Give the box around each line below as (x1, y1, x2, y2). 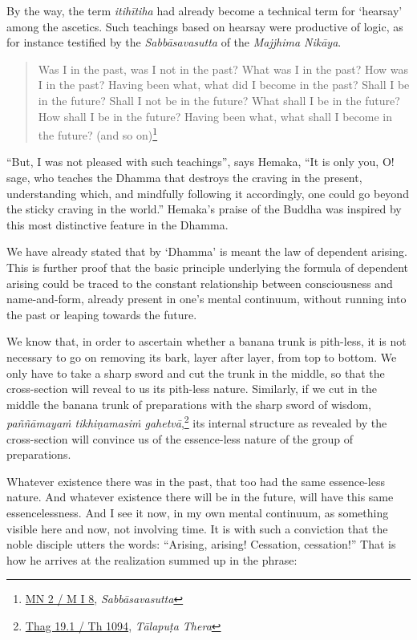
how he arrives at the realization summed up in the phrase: (6, 551, 298, 568)
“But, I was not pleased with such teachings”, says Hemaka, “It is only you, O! (6, 153, 395, 170)
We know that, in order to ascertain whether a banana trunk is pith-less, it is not (6, 333, 407, 350)
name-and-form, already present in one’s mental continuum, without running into (6, 290, 407, 307)
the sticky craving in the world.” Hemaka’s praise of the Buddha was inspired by (6, 201, 402, 217)
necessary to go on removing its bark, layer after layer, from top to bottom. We (6, 348, 397, 365)
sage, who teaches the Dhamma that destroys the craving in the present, (6, 169, 362, 185)
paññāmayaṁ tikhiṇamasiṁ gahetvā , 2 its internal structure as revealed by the (6, 412, 387, 431)
